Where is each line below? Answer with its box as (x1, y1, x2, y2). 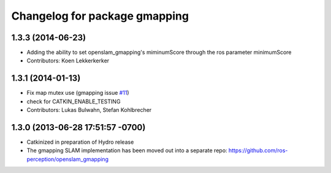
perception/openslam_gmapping (26, 155, 108, 163)
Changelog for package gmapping (11, 9, 189, 23)
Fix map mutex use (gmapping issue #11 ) (26, 89, 129, 97)
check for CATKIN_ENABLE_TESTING (26, 98, 121, 105)
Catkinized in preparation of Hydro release (26, 138, 134, 146)
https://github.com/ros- (228, 147, 288, 154)
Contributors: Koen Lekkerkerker (26, 57, 110, 64)
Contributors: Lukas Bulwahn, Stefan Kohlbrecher (26, 106, 152, 114)
